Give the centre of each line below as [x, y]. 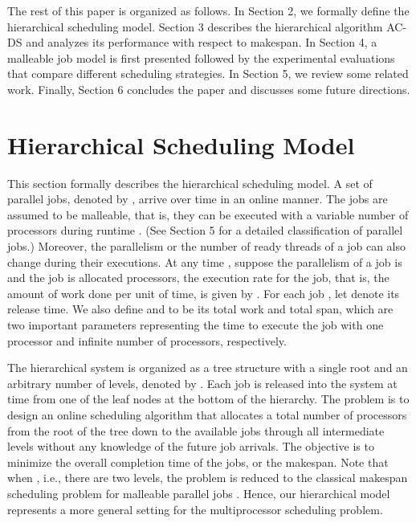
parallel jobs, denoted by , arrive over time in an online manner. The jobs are [198, 199]
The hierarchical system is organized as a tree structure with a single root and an [208, 368]
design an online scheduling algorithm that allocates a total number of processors [207, 415]
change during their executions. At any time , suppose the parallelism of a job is [205, 261]
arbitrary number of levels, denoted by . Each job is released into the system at [202, 383]
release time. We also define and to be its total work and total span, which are [200, 309]
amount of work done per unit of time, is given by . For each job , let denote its [204, 293]
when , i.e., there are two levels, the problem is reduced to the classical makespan [208, 478]
